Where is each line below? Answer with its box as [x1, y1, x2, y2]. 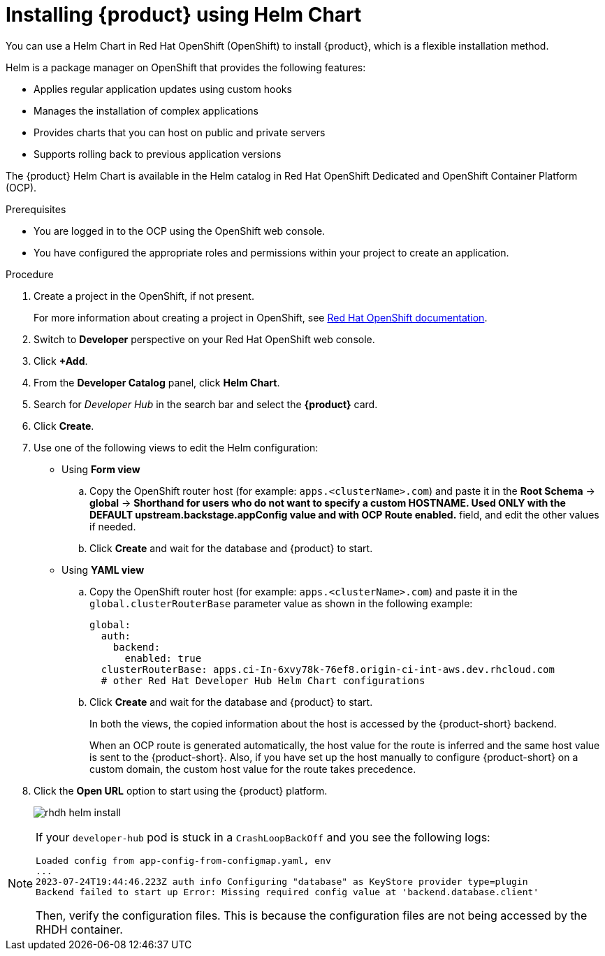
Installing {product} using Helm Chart [6, 3, 362, 27]
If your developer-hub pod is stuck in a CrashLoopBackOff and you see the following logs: [36, 830, 490, 844]
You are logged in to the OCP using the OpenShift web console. [34, 224, 326, 237]
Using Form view [61, 463, 140, 475]
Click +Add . [34, 354, 88, 367]
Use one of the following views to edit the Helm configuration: [34, 441, 319, 454]
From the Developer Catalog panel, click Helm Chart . [34, 376, 280, 389]
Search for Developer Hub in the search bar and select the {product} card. [34, 398, 378, 410]
